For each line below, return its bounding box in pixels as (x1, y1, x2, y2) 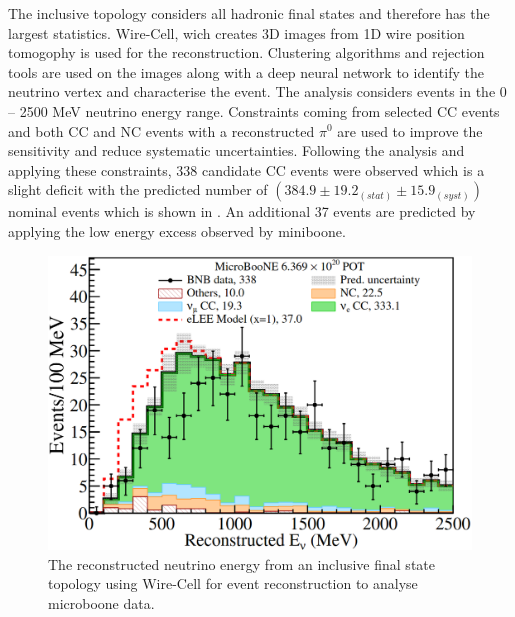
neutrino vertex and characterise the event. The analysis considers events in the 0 (8, 81, 507, 102)
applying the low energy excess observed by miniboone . (8, 220, 346, 241)
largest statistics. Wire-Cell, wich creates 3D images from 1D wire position (8, 22, 465, 43)
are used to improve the (337, 120, 483, 141)
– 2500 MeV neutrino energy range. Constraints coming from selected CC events (8, 100, 500, 121)
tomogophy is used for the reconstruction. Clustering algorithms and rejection (8, 42, 485, 63)
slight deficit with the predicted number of (8, 179, 268, 200)
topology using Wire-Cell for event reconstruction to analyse (48, 573, 418, 594)
